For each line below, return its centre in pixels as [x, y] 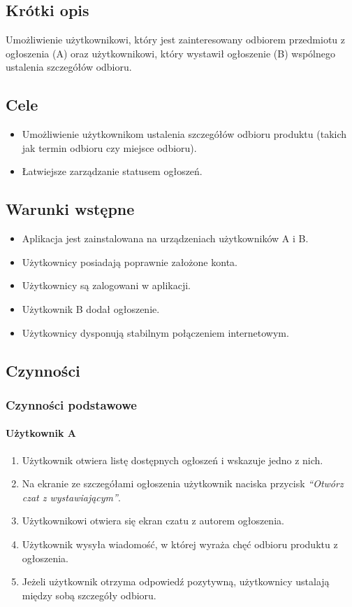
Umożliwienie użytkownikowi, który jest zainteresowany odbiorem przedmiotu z [176, 40]
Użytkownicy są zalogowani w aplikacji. [106, 285]
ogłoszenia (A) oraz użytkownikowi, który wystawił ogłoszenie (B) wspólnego [170, 53]
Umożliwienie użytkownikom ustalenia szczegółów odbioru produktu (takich [184, 134]
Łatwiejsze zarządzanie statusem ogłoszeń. [112, 171]
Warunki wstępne [70, 209]
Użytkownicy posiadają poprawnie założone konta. [130, 261]
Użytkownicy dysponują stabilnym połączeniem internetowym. [155, 332]
